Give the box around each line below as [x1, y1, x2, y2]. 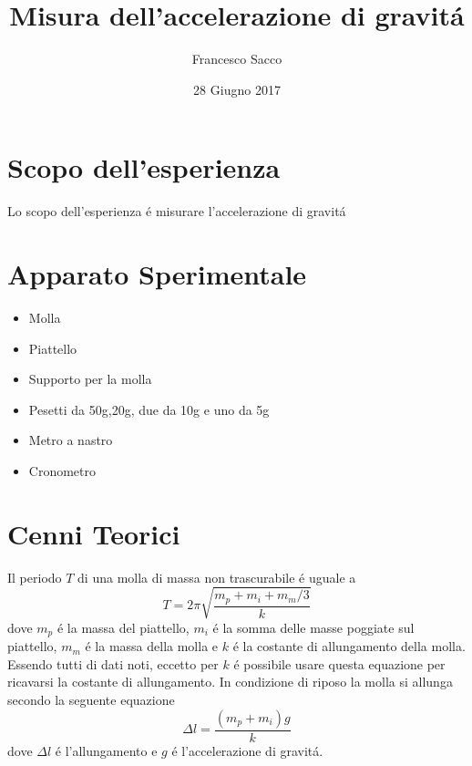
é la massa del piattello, [56, 617, 190, 637]
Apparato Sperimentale [7, 255, 307, 293]
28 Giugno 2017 [193, 79, 281, 98]
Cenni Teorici [7, 514, 180, 552]
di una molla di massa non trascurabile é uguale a [77, 567, 356, 586]
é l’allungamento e [55, 740, 158, 760]
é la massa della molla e [85, 637, 219, 656]
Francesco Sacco [191, 49, 282, 68]
